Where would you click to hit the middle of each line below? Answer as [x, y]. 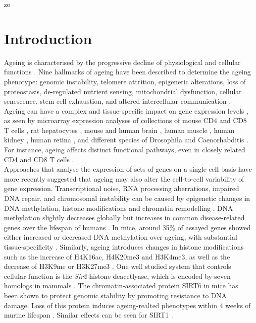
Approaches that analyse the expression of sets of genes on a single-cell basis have [128, 169]
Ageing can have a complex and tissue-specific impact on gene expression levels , [126, 110]
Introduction [48, 38]
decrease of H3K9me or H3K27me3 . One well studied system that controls [118, 266]
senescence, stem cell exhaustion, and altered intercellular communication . [118, 101]
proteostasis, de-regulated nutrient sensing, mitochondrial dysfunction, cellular [123, 91]
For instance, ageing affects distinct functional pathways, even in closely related [125, 150]
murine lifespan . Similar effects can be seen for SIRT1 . [89, 315]
